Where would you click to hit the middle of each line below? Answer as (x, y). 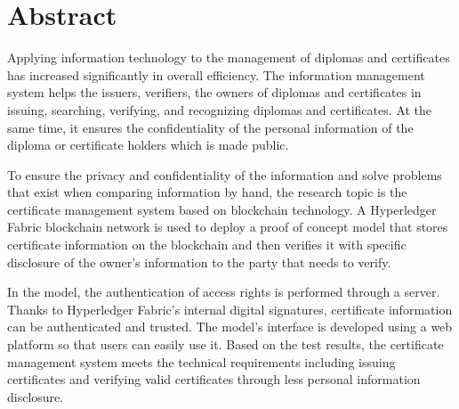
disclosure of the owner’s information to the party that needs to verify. (199, 262)
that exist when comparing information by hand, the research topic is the (207, 192)
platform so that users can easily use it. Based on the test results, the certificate (225, 344)
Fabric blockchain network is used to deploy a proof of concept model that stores (228, 227)
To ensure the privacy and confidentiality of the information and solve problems (225, 174)
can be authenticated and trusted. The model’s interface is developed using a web (230, 327)
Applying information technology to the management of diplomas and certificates (229, 57)
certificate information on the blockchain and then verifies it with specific (207, 245)
